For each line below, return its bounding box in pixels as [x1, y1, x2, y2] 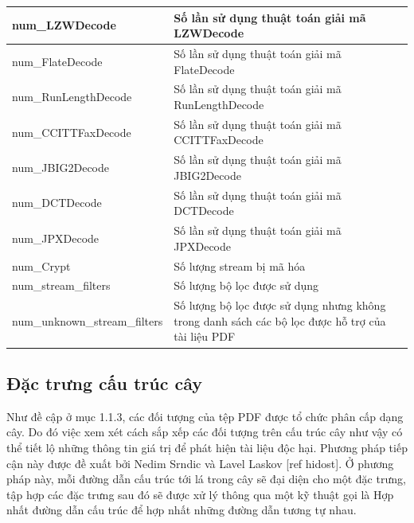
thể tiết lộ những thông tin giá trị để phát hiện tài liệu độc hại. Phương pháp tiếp [6, 439, 408, 455]
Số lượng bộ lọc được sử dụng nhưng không [174, 297, 386, 314]
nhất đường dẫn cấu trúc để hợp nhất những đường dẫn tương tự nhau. [6, 502, 357, 518]
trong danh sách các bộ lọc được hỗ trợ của [174, 312, 386, 329]
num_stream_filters [12, 277, 111, 294]
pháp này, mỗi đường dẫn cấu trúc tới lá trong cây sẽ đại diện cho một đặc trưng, [6, 470, 406, 487]
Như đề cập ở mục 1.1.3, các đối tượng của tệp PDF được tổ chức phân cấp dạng [6, 408, 404, 424]
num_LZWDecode [12, 17, 116, 33]
